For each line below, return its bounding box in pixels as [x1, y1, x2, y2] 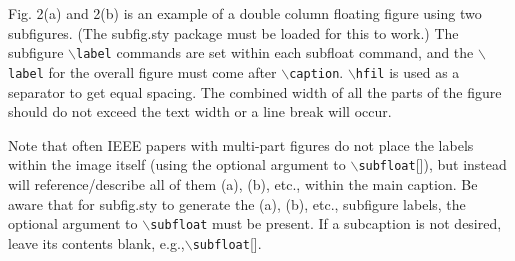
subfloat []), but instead [358, 154, 507, 175]
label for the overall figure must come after [8, 61, 277, 82]
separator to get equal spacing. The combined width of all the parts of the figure [8, 81, 502, 102]
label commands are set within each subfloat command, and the [75, 42, 474, 63]
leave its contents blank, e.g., [8, 232, 185, 253]
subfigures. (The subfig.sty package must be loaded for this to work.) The [8, 22, 459, 43]
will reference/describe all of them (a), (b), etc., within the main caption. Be [8, 173, 478, 194]
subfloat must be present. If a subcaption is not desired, [150, 213, 502, 234]
